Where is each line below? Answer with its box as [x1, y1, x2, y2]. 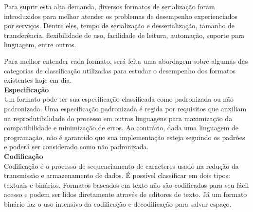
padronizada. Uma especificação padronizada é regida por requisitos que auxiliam [4, 103, 247, 113]
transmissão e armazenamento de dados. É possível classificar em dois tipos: [4, 170, 230, 180]
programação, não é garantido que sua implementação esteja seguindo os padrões [4, 132, 245, 142]
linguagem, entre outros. [4, 39, 76, 50]
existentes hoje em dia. [4, 75, 72, 85]
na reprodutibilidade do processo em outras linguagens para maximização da [4, 113, 233, 123]
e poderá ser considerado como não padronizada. [4, 141, 149, 152]
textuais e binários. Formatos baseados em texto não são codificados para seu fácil [4, 179, 249, 190]
